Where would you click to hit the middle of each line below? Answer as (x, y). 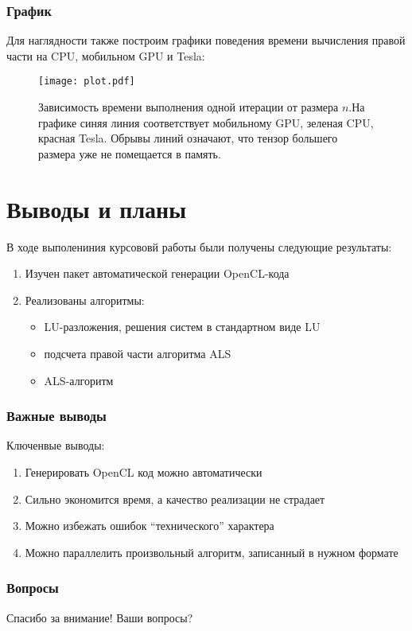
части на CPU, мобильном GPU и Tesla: (106, 55)
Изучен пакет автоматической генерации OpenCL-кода (157, 273)
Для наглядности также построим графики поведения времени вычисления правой (206, 40)
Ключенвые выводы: (56, 445)
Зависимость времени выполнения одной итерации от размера (189, 107)
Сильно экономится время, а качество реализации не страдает (175, 499)
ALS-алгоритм (79, 380)
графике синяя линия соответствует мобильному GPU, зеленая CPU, (206, 122)
